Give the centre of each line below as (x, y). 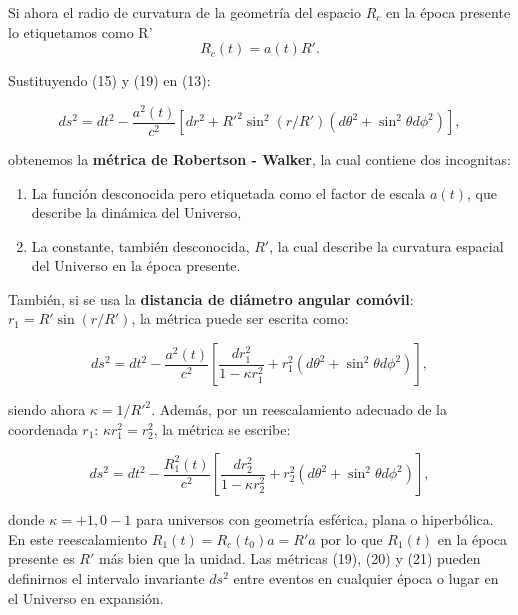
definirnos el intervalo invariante (106, 578)
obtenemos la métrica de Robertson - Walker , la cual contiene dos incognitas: (259, 158)
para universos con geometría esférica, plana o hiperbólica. (314, 519)
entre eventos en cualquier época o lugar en (366, 578)
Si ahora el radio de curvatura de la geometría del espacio (184, 12)
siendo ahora (47, 409)
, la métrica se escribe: (222, 428)
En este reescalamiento (78, 538)
